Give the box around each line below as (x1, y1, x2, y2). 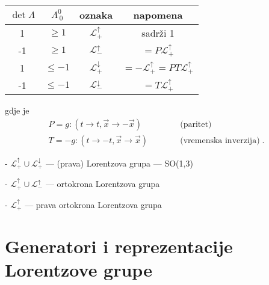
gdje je (5, 104, 29, 116)
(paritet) (180, 120, 212, 129)
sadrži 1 (141, 26, 175, 40)
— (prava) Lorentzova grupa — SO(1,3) (45, 156, 193, 169)
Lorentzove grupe (5, 257, 152, 282)
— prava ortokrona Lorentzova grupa (25, 198, 162, 210)
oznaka (79, 8, 113, 22)
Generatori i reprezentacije (5, 234, 233, 259)
